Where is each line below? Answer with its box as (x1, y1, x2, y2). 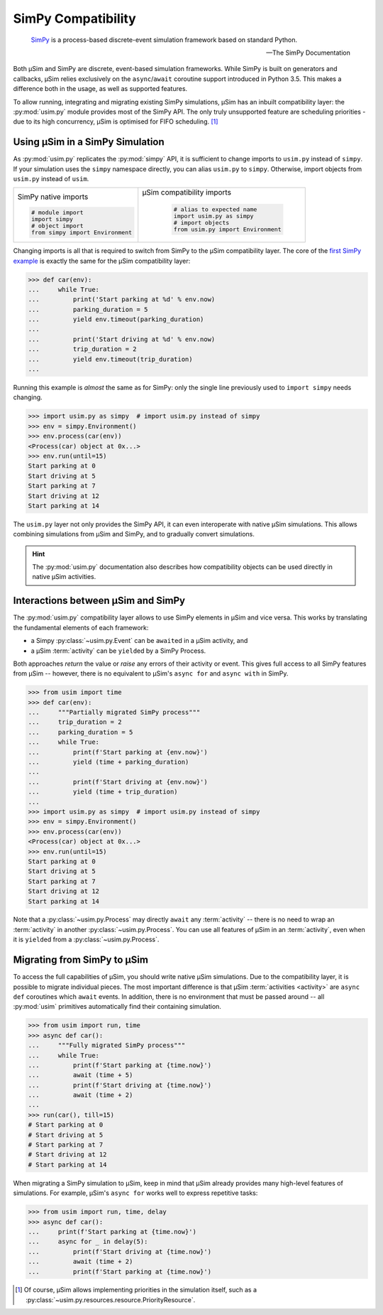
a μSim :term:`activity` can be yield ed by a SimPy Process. (30, 646, 206, 655)
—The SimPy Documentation (266, 48, 350, 57)
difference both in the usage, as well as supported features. (13, 85, 188, 93)
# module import (30, 208, 84, 216)
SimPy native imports (17, 192, 89, 202)
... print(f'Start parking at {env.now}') (28, 748, 209, 756)
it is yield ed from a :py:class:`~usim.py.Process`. (13, 935, 160, 944)
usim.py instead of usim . (13, 174, 89, 183)
